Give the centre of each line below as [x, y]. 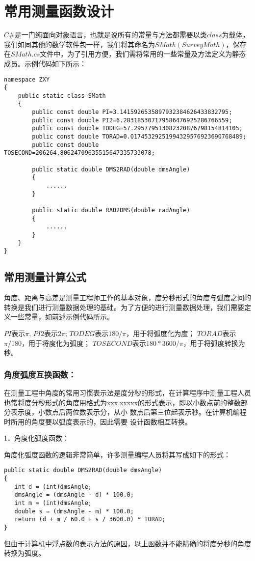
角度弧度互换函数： [40, 374]
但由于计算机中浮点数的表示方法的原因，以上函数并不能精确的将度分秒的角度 [127, 543]
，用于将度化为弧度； [56, 343]
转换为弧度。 [25, 553]
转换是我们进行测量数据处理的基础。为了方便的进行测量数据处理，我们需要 [124, 307]
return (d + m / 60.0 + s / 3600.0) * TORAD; [90, 519]
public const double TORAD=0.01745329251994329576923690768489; [139, 137]
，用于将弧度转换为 [214, 343]
